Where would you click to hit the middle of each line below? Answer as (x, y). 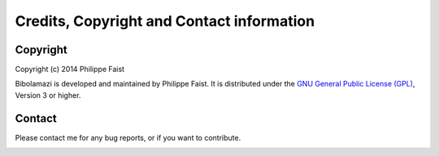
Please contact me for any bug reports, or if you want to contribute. (128, 137)
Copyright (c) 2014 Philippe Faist (70, 70)
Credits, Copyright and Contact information (165, 21)
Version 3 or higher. (48, 95)
